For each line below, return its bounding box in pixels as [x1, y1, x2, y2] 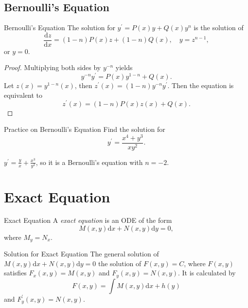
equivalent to [4, 90, 42, 100]
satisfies [4, 268, 27, 278]
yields [115, 62, 133, 72]
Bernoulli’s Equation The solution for [4, 22, 115, 33]
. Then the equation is [167, 80, 234, 91]
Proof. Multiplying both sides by [4, 62, 101, 72]
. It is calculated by [178, 268, 236, 278]
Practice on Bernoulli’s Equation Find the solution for [4, 124, 165, 134]
